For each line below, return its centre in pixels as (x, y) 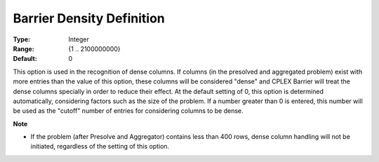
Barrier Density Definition (89, 18)
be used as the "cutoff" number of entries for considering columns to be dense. (128, 111)
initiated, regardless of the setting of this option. (100, 147)
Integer (79, 39)
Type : (22, 39)
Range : (24, 48)
